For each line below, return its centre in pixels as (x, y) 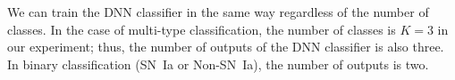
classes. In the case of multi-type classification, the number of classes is (202, 29)
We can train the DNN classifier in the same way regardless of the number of (218, 12)
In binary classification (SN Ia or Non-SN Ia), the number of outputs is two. (218, 64)
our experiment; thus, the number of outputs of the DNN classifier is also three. (226, 47)
